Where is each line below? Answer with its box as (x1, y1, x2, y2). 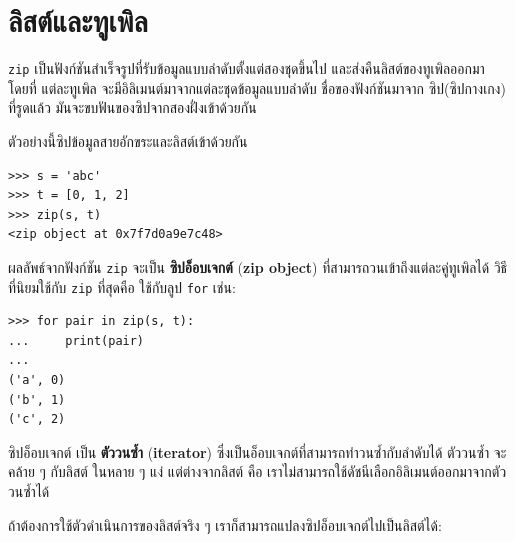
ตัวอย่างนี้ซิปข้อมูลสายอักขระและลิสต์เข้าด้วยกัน (8, 130, 248, 151)
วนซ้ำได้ (8, 481, 50, 501)
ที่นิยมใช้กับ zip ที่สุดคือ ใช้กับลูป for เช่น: (8, 276, 236, 297)
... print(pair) (8, 333, 145, 348)
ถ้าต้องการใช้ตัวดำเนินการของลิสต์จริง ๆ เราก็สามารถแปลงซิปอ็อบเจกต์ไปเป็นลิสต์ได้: (8, 514, 442, 535)
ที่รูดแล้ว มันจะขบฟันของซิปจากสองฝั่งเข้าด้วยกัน (8, 97, 257, 118)
